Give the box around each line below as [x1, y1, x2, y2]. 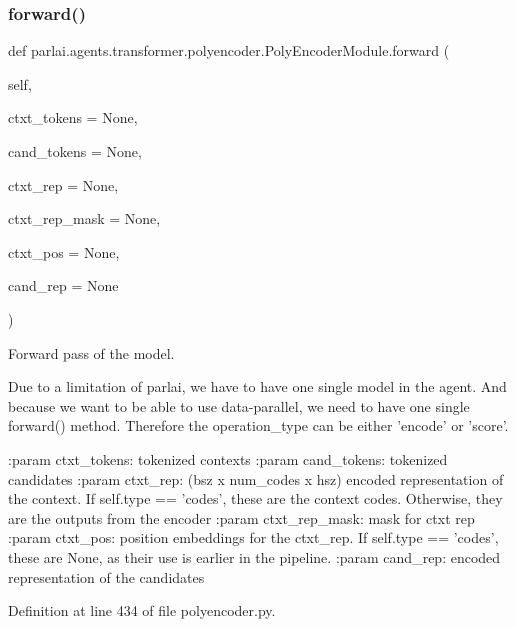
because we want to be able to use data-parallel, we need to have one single [8, 395, 470, 416]
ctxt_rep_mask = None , [8, 208, 161, 229]
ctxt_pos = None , [8, 241, 120, 262]
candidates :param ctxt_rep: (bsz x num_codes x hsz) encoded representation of [8, 468, 504, 489]
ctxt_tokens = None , [8, 107, 138, 128]
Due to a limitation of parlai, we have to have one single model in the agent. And [8, 376, 507, 397]
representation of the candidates [8, 566, 205, 587]
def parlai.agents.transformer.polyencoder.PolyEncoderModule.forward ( [8, 40, 450, 61]
